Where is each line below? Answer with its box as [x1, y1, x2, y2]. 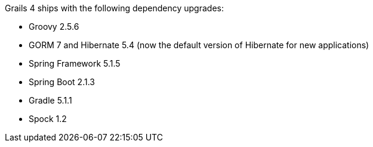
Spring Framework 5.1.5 [29, 58, 121, 68]
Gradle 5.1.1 [29, 95, 72, 105]
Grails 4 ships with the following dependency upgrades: [5, 3, 224, 13]
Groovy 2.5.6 [29, 21, 79, 32]
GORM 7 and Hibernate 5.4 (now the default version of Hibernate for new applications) [29, 40, 369, 50]
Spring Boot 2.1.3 [29, 77, 95, 87]
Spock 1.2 [29, 114, 67, 124]
